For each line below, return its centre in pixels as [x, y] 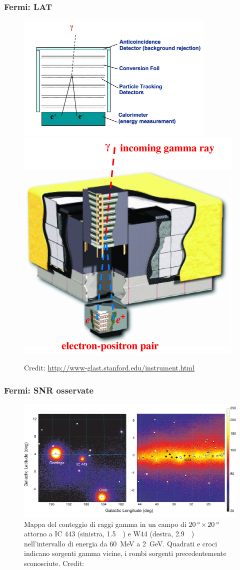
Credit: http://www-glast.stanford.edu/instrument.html [109, 368]
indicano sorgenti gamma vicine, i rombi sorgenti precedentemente [125, 553]
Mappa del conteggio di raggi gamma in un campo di [105, 524]
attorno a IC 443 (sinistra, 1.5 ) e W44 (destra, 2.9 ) [109, 534]
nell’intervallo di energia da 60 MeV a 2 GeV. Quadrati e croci [121, 543]
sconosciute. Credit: [54, 563]
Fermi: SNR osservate [49, 390]
